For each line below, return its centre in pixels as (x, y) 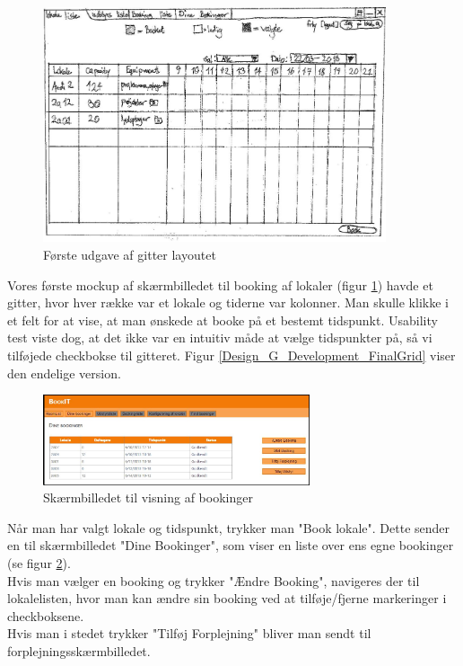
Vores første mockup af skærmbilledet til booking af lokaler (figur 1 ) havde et (220, 284)
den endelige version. (64, 373)
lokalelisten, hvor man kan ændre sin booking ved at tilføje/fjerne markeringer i (227, 598)
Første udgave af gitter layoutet (130, 255)
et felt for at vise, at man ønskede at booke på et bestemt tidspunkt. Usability (223, 320)
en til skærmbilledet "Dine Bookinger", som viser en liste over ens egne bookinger (231, 545)
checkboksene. (46, 615)
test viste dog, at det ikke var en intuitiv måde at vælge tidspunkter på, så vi (220, 337)
